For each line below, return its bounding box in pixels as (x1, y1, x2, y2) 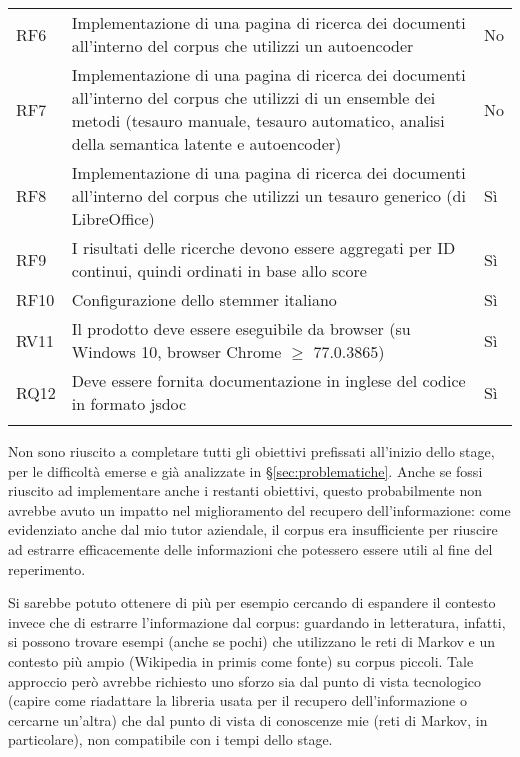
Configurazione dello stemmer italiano (71, 288, 337, 311)
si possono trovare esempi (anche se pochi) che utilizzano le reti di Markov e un (8, 631, 495, 652)
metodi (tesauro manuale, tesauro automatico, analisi (71, 109, 445, 132)
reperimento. (8, 558, 86, 579)
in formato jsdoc (71, 392, 187, 415)
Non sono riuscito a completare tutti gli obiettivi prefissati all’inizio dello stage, (8, 441, 495, 461)
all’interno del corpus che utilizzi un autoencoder (71, 34, 414, 57)
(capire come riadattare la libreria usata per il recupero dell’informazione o (8, 690, 467, 711)
